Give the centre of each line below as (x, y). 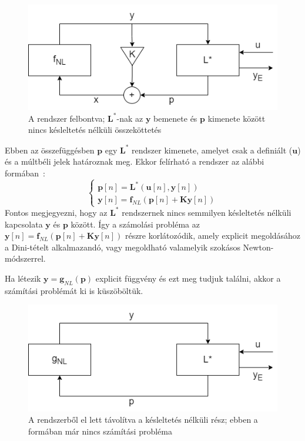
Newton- (258, 247)
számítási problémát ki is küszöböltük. (74, 290)
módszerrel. (25, 258)
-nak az (130, 118)
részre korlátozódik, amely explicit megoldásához (213, 235)
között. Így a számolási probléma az (135, 224)
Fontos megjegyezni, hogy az (56, 212)
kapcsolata (24, 224)
